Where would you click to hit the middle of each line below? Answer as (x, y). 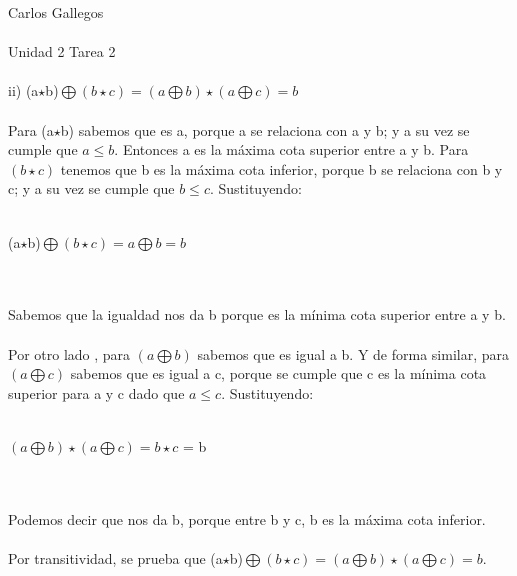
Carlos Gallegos (56, 12)
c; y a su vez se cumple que (91, 188)
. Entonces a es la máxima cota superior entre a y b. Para (291, 149)
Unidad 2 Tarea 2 (62, 51)
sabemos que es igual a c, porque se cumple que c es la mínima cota (278, 373)
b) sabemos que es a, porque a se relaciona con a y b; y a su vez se (265, 129)
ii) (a (23, 90)
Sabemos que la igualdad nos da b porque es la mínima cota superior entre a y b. (257, 314)
